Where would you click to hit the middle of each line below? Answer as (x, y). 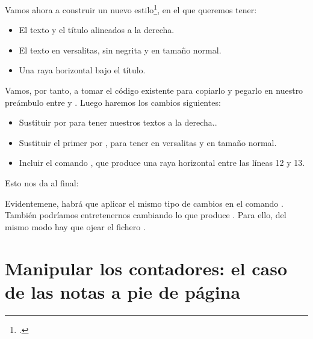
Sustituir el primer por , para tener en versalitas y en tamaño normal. (148, 142)
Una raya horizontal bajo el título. (82, 70)
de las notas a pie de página (123, 291)
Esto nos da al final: (42, 183)
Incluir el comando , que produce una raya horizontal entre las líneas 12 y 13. (162, 163)
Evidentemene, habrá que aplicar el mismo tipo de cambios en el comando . (144, 203)
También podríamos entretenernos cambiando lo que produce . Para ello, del (146, 215)
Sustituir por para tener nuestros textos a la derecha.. (118, 122)
